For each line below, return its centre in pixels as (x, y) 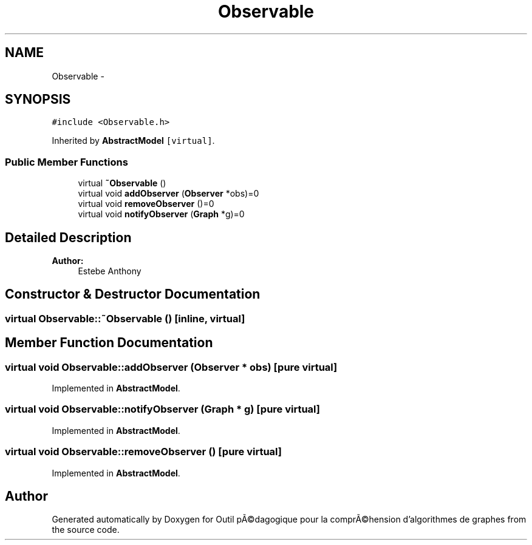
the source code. (86, 530)
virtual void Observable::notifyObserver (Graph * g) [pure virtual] (163, 409)
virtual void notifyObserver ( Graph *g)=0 (161, 214)
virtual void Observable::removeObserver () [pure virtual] (143, 452)
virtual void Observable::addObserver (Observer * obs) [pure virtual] (171, 367)
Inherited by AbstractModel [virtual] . (133, 141)
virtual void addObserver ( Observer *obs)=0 (169, 194)
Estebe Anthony (110, 271)
